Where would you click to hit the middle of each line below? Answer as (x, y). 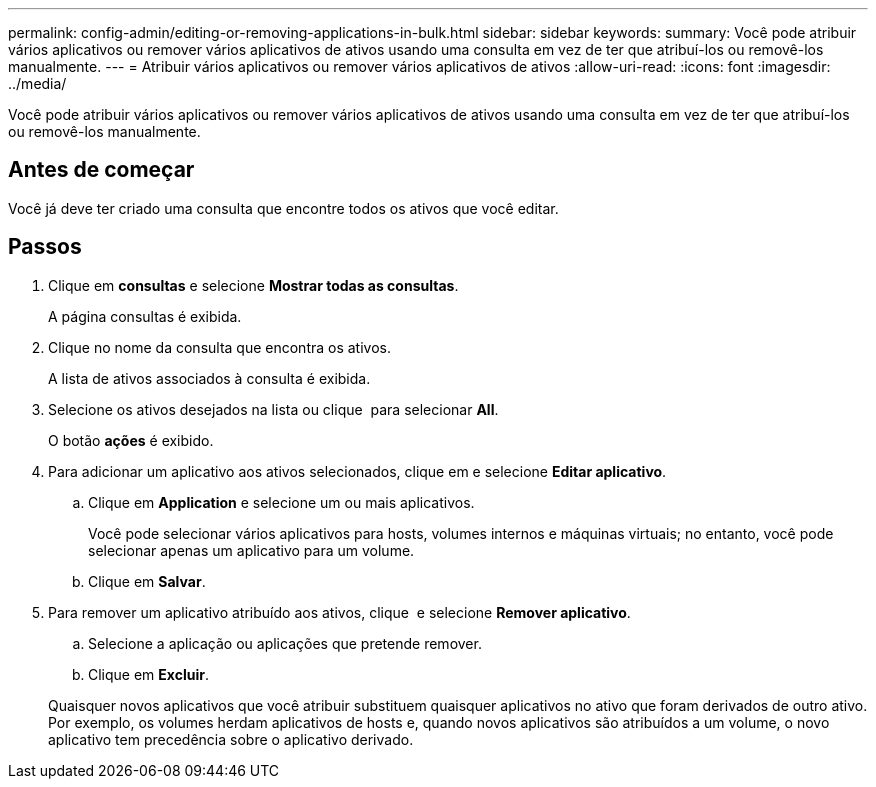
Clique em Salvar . (147, 581)
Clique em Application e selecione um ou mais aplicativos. (281, 502)
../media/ (37, 83)
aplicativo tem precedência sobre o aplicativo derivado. (231, 739)
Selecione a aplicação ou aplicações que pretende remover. (285, 643)
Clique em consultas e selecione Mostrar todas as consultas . (253, 285)
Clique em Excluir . (148, 674)
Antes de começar (101, 170)
